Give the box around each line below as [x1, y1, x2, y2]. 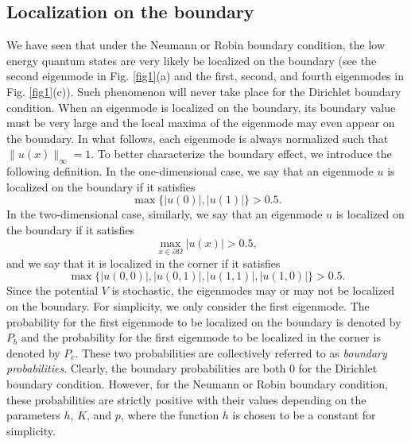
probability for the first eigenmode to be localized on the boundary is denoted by [6, 313, 401, 330]
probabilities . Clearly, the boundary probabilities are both [6, 360, 286, 376]
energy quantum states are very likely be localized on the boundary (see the [6, 52, 377, 68]
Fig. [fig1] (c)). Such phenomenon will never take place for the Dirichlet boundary [6, 83, 401, 99]
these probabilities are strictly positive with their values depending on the [6, 391, 366, 407]
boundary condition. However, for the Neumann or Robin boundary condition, [6, 375, 388, 392]
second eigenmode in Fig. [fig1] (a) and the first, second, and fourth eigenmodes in [6, 68, 404, 84]
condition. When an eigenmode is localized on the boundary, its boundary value [6, 98, 396, 115]
